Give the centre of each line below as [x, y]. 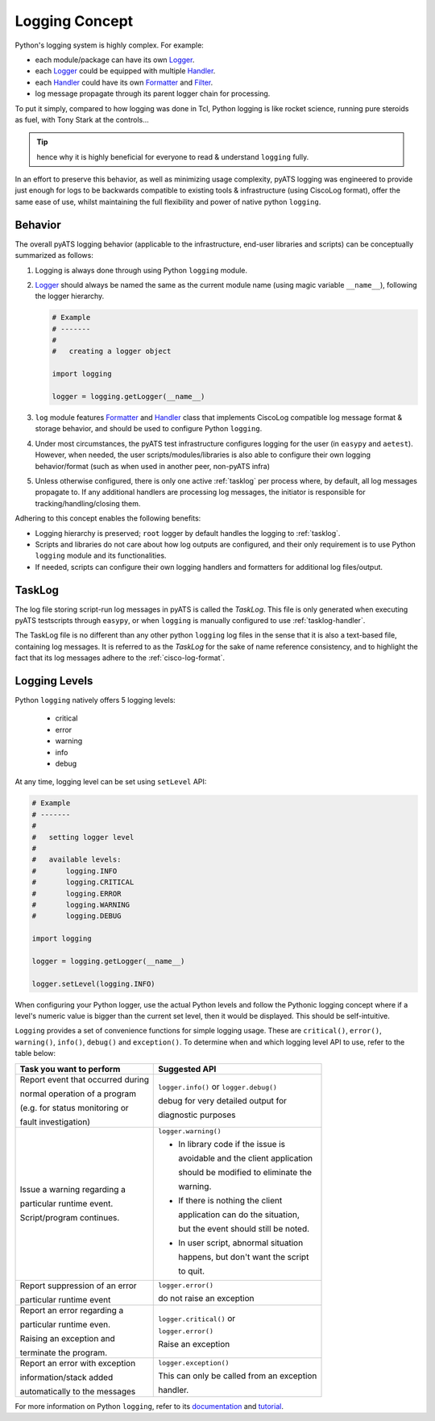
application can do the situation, [239, 1215]
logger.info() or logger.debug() [218, 1087]
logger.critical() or [197, 1319]
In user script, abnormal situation [241, 1243]
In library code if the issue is [232, 1144]
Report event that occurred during [84, 1079]
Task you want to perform [70, 1069]
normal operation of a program [78, 1094]
